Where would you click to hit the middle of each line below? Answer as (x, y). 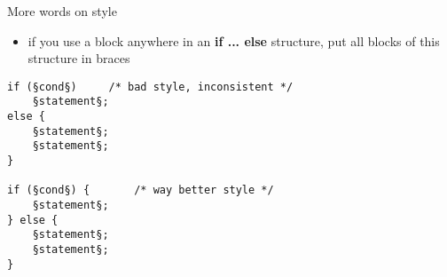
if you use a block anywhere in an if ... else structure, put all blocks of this (234, 40)
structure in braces (79, 58)
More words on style (62, 11)
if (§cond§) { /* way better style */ (141, 190)
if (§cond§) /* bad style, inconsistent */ (150, 87)
